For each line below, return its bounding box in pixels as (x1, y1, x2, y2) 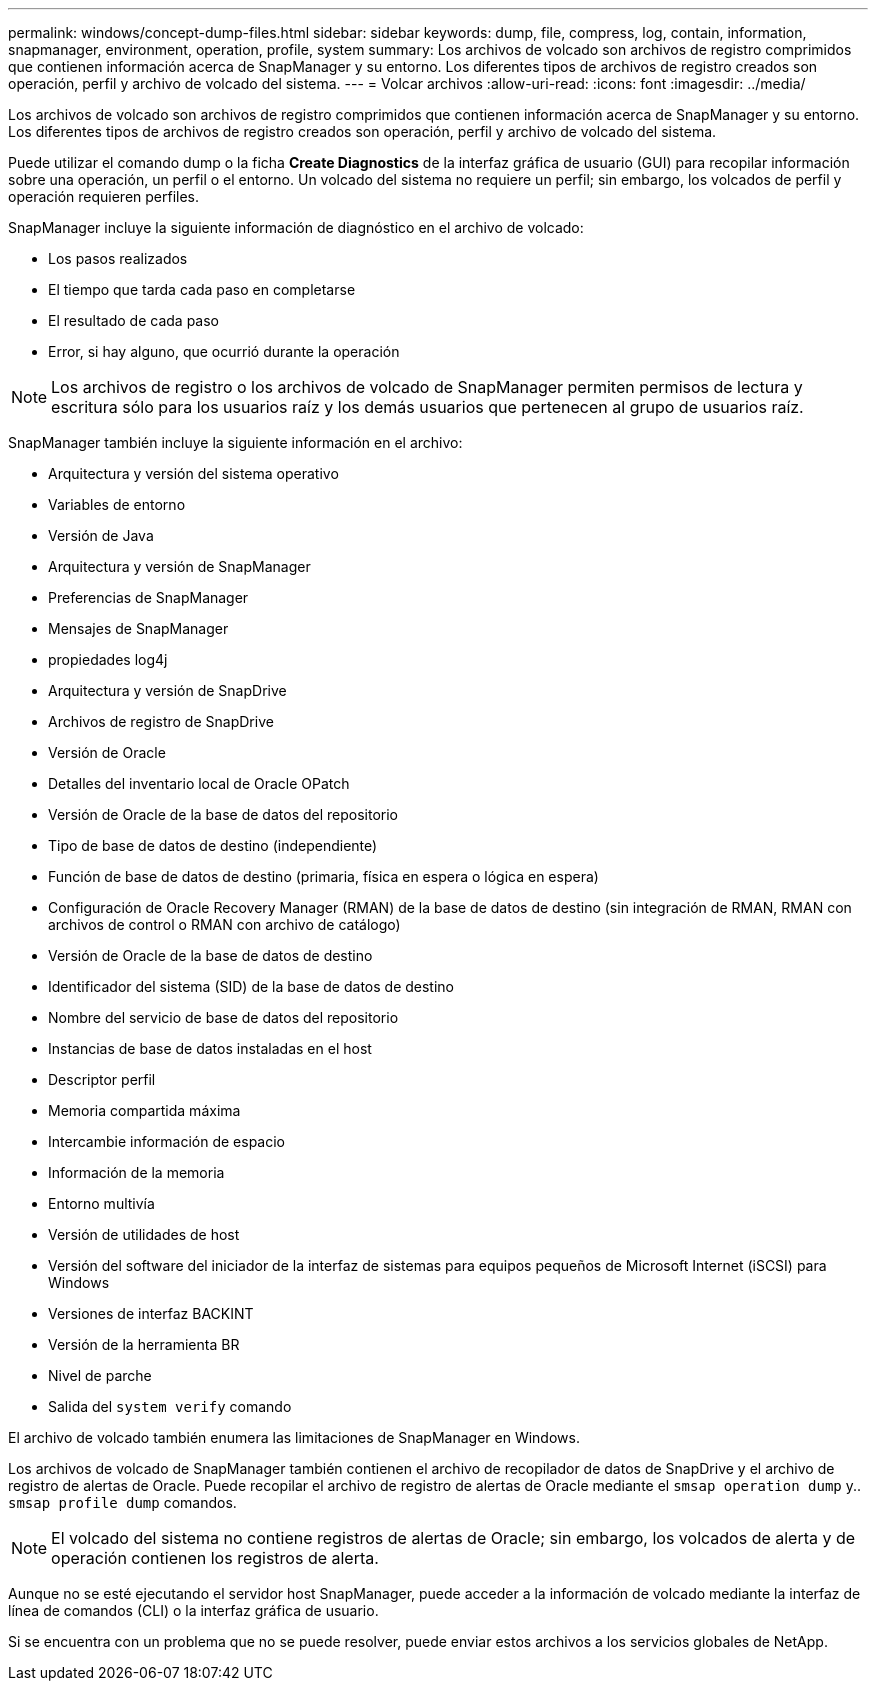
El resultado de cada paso (48, 312, 220, 329)
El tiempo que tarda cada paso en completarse (48, 281, 356, 298)
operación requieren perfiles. (8, 188, 200, 205)
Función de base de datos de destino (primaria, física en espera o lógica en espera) (48, 868, 599, 885)
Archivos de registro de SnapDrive (48, 713, 274, 730)
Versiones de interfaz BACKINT (48, 1305, 254, 1322)
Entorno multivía (48, 1195, 155, 1212)
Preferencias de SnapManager (48, 589, 249, 606)
